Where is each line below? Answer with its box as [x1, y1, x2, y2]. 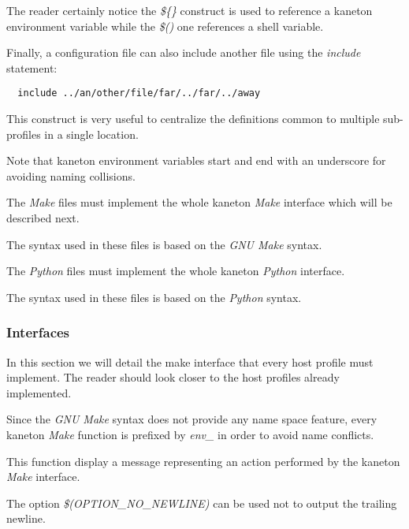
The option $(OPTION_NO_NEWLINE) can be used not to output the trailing [6, 494, 397, 511]
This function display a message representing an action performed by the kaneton [6, 453, 400, 469]
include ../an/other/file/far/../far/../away [17, 88, 261, 99]
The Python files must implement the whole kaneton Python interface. [6, 263, 345, 279]
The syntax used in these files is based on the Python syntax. [6, 289, 302, 305]
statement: [6, 59, 58, 76]
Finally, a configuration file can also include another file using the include [6, 44, 361, 61]
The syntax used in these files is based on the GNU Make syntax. [6, 236, 322, 252]
